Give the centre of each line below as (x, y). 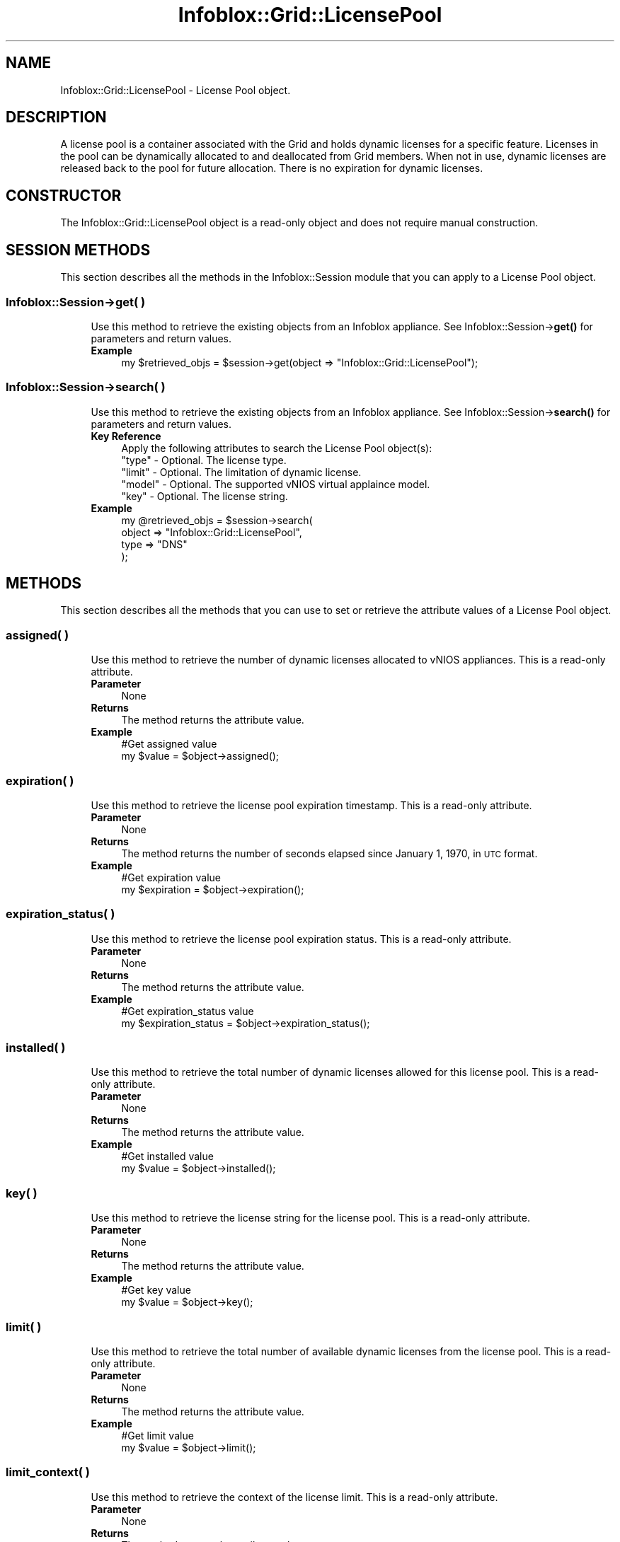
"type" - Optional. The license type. (204, 460)
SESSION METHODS (78, 250)
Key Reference (126, 436)
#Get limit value (157, 1435)
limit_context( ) (48, 1472)
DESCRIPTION (56, 117)
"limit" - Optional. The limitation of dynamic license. (241, 472)
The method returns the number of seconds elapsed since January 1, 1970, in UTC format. (329, 853)
